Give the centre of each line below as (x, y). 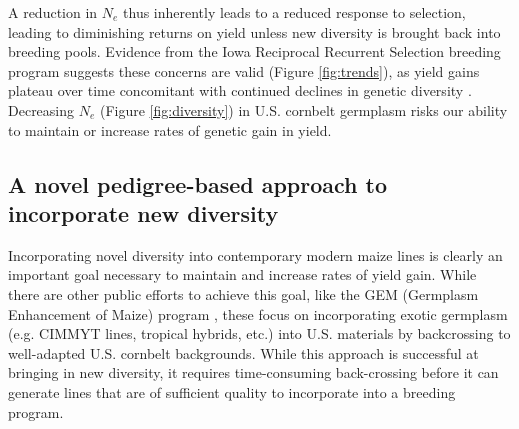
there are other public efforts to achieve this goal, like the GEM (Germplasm (243, 293)
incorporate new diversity (143, 212)
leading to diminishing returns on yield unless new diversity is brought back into (254, 31)
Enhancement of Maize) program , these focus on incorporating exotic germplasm (258, 313)
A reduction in (53, 12)
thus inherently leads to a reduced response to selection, (294, 12)
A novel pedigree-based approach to (198, 183)
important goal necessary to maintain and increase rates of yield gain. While (242, 274)
